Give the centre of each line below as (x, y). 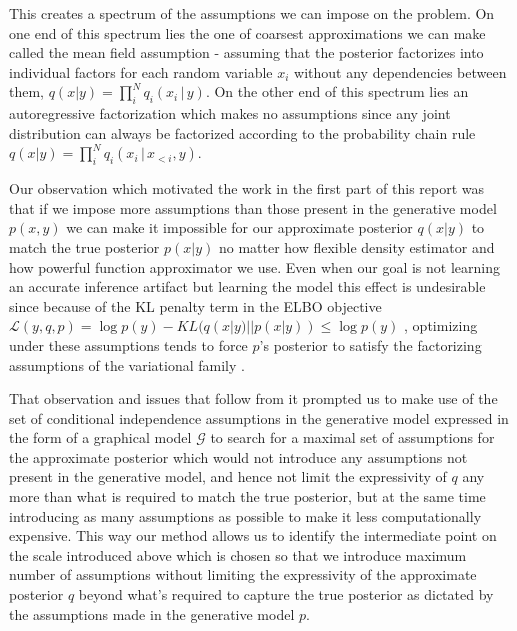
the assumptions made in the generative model (152, 613)
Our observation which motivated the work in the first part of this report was (247, 188)
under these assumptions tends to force (128, 344)
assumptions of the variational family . (127, 364)
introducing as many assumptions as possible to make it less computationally (245, 515)
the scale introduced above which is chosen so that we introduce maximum (238, 554)
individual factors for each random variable (141, 71)
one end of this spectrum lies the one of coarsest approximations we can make (247, 32)
